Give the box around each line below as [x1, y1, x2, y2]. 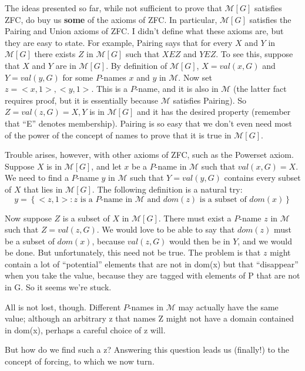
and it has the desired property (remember [136, 105, 291, 118]
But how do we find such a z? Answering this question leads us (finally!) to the [5, 343, 290, 356]
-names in [128, 300, 164, 313]
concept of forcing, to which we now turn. [5, 355, 155, 367]
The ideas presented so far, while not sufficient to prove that [5, 2, 222, 14]
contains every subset [224, 171, 301, 184]
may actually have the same [178, 300, 279, 313]
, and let [91, 160, 122, 172]
